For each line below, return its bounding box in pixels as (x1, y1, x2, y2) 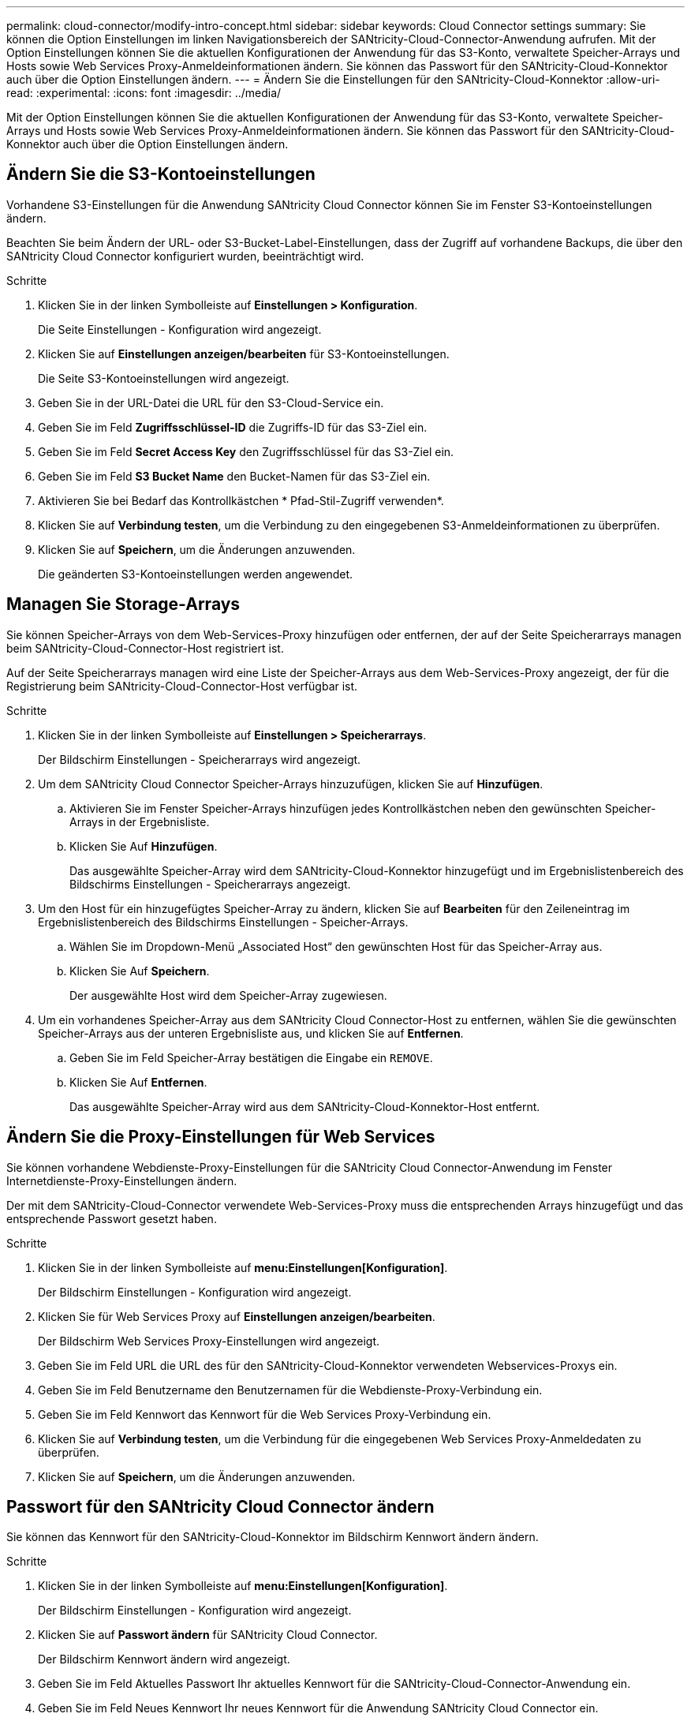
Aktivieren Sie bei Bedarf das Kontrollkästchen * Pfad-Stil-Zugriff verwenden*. (38, 493, 444, 507)
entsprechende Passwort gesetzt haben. (6, 1211, 217, 1225)
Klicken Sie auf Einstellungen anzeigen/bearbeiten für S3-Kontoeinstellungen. (38, 346, 450, 361)
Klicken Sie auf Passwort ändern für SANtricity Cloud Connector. (38, 1628, 378, 1642)
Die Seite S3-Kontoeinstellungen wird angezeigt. (38, 371, 289, 385)
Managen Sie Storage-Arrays (6, 594, 241, 615)
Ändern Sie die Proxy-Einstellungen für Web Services (6, 1127, 435, 1147)
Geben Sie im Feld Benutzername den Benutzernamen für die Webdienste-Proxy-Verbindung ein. (38, 1382, 543, 1397)
